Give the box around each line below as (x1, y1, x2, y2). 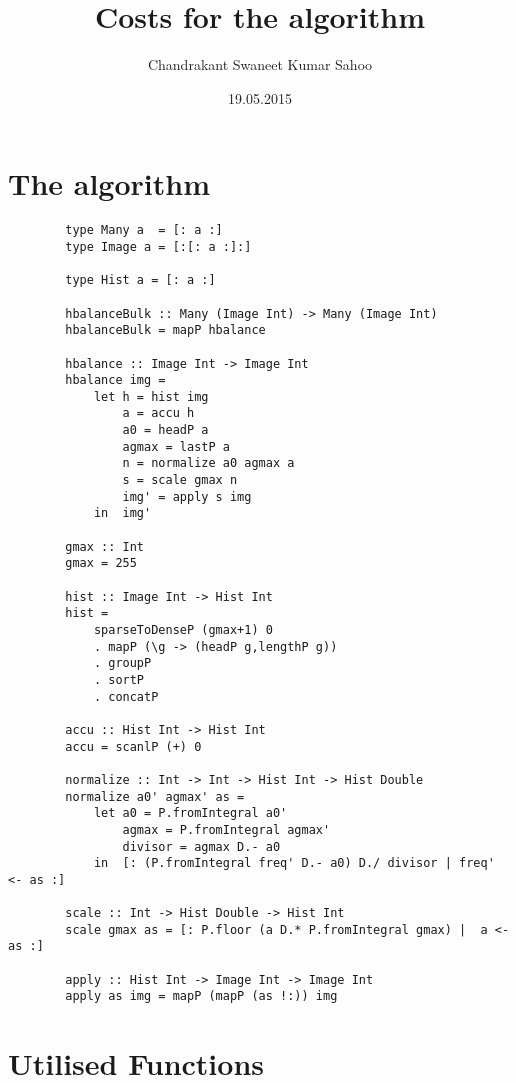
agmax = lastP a (122, 439, 230, 454)
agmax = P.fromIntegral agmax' (122, 822, 331, 837)
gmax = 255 (65, 556, 137, 571)
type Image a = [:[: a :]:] (65, 239, 252, 254)
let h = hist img (93, 389, 209, 404)
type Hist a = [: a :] (65, 273, 216, 288)
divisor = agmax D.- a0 (122, 839, 281, 854)
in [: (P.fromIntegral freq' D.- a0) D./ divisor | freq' (93, 856, 495, 871)
